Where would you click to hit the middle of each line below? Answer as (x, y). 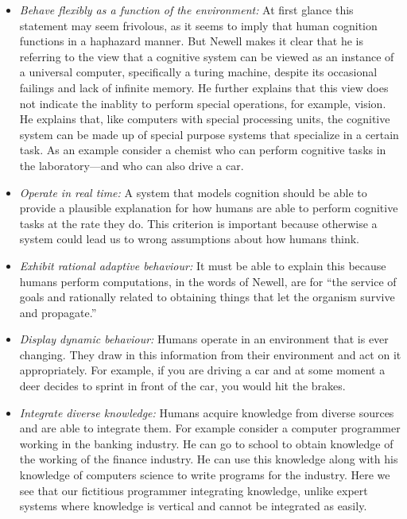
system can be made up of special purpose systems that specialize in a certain (209, 134)
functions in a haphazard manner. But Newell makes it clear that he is (191, 41)
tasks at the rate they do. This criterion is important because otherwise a (198, 223)
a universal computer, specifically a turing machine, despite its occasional (198, 72)
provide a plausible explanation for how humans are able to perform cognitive (209, 208)
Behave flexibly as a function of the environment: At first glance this (186, 10)
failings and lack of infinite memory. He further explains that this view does (204, 87)
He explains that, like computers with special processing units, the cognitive (205, 119)
